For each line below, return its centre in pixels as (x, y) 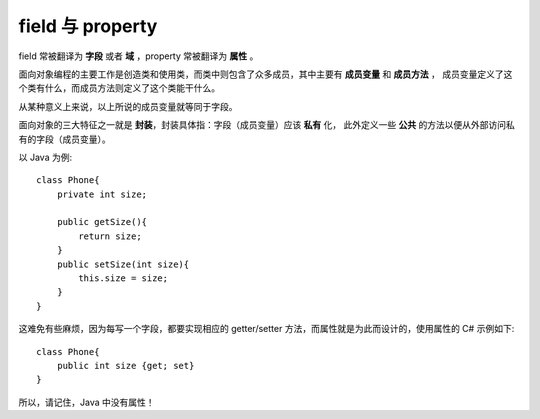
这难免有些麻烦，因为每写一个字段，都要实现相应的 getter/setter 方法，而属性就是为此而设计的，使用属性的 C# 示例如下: (266, 329)
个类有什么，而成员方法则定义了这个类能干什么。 (119, 88)
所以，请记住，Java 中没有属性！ (86, 402)
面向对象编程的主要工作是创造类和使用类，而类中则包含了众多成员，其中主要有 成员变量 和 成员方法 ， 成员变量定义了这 (265, 74)
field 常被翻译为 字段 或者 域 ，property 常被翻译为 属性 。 (138, 56)
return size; (110, 236)
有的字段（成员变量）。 (64, 139)
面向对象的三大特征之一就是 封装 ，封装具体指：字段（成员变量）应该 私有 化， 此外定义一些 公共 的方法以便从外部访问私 (266, 125)
